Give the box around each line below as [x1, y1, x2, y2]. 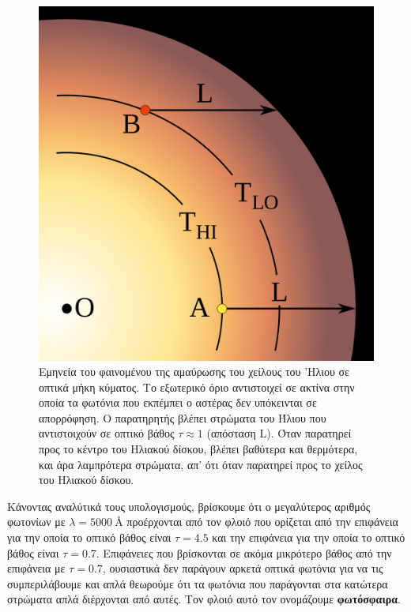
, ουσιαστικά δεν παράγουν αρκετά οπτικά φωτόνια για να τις [102, 560, 383, 576]
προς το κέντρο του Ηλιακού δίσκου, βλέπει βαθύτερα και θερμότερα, [39, 441, 358, 457]
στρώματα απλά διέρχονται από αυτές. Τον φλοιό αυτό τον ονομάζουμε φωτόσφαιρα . [7, 591, 401, 607]
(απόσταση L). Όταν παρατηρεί [206, 425, 352, 441]
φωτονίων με [7, 513, 66, 530]
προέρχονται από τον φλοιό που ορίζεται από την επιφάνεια [126, 513, 398, 530]
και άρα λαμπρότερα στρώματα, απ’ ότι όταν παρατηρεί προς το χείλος [39, 456, 363, 472]
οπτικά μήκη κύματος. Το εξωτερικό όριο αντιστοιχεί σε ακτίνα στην [39, 378, 355, 395]
